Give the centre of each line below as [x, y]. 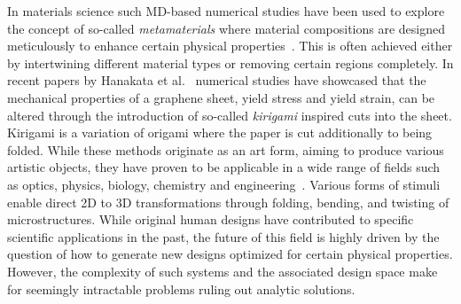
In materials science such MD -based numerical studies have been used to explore [226, 11]
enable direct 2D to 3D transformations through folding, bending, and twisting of [228, 202]
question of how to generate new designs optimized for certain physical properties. [230, 254]
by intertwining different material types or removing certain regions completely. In [230, 62]
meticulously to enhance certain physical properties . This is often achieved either [230, 46]
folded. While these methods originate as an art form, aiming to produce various [226, 149]
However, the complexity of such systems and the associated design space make [223, 271]
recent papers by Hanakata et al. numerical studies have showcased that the [217, 80]
